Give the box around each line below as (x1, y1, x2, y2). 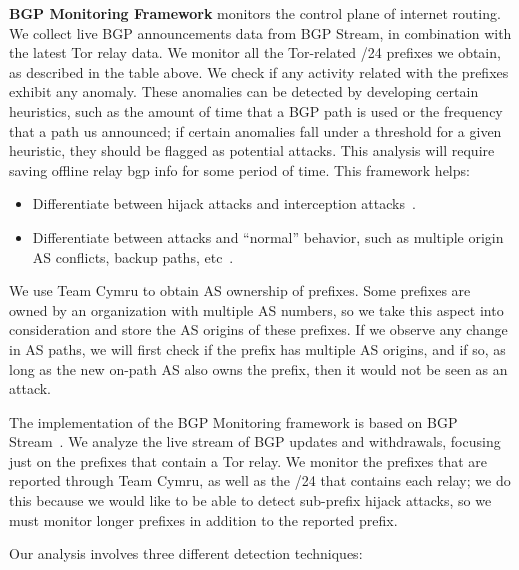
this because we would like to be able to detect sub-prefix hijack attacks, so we (9, 490, 492, 511)
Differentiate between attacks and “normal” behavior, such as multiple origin (32, 226, 504, 247)
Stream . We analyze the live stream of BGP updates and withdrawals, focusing (9, 431, 501, 452)
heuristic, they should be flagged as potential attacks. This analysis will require (9, 140, 495, 161)
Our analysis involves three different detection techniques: (9, 543, 363, 564)
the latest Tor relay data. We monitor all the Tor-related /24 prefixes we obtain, (9, 42, 501, 63)
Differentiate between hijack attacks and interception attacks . (32, 193, 416, 214)
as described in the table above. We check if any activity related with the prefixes (9, 61, 509, 82)
